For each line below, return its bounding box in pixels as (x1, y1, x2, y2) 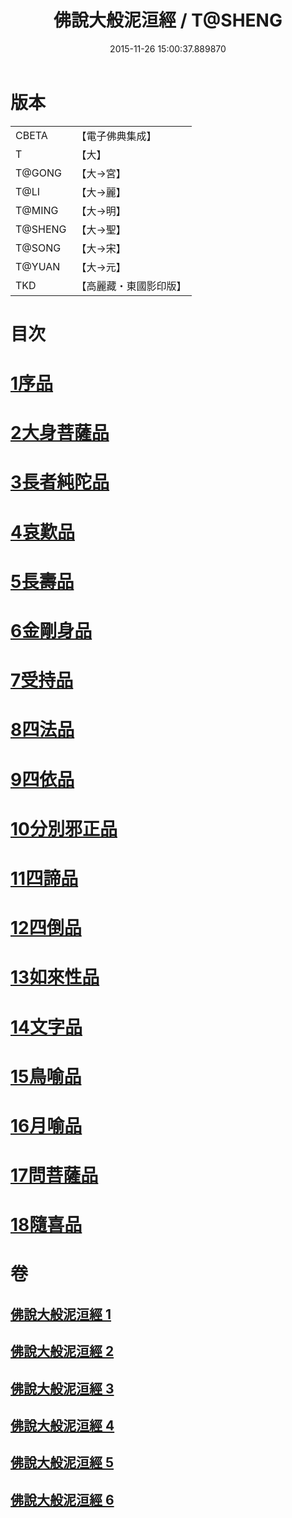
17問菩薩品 (10, 1164, 99, 1187)
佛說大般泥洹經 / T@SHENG (53, 9, 283, 32)
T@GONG (15, 166, 62, 180)
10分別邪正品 (10, 817, 118, 840)
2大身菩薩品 (10, 422, 110, 445)
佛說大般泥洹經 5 (10, 1454, 115, 1471)
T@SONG (15, 241, 62, 255)
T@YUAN (15, 259, 61, 273)
